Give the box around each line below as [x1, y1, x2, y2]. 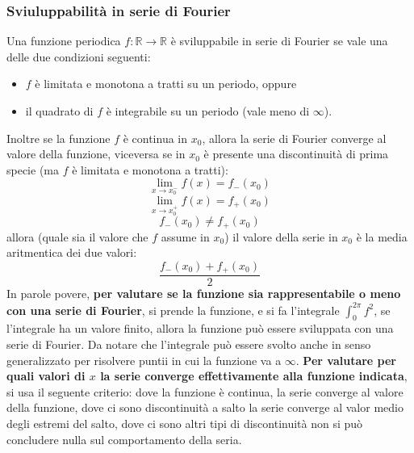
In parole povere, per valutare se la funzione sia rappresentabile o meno [6, 285, 401, 302]
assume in [161, 228, 210, 245]
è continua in [123, 129, 187, 146]
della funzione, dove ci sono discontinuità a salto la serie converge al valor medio [6, 399, 404, 416]
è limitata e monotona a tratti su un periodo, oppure [35, 75, 297, 92]
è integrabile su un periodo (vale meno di [106, 103, 310, 119]
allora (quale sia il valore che [6, 228, 148, 245]
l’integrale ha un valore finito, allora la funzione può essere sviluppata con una [6, 320, 394, 337]
